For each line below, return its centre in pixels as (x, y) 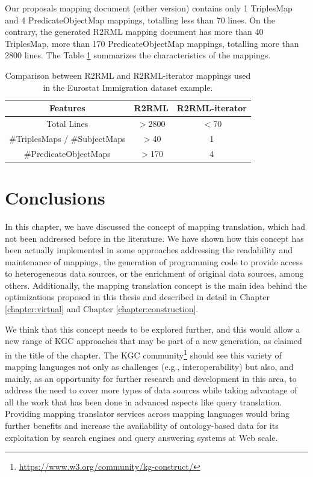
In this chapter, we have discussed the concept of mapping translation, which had (155, 226)
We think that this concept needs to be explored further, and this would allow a (153, 329)
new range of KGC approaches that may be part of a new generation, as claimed (153, 341)
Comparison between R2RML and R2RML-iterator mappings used (128, 75)
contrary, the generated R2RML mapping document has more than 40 (134, 32)
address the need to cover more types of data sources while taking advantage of (151, 390)
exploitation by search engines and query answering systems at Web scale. (141, 437)
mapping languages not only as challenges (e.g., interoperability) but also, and (149, 367)
